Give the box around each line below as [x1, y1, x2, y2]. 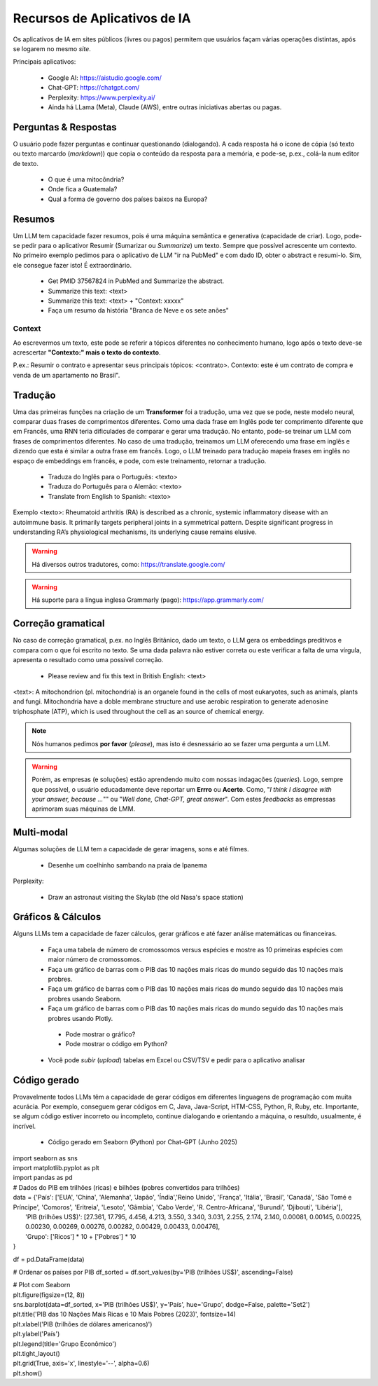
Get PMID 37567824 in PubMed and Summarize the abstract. [48, 277, 225, 285]
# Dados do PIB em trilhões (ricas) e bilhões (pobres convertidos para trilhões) [13, 1183, 240, 1191]
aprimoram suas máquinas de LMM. [31, 804, 136, 813]
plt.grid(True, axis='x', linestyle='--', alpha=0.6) [13, 1359, 150, 1368]
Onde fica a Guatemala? [48, 185, 118, 193]
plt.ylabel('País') [13, 1330, 60, 1338]
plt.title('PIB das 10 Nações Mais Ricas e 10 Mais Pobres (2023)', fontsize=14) [13, 1310, 236, 1319]
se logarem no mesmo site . [13, 44, 91, 53]
